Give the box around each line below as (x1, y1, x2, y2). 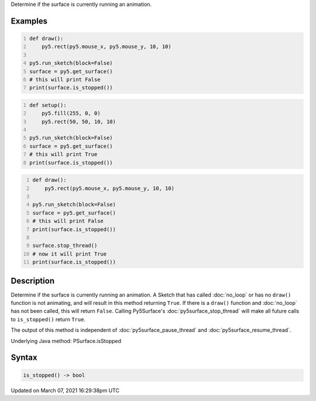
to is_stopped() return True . (11, 315, 86, 322)
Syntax (11, 352, 37, 363)
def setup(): (29, 101, 67, 108)
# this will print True (29, 151, 98, 158)
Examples (11, 16, 48, 26)
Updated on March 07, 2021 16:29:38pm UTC (11, 387, 120, 394)
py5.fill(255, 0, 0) (42, 110, 101, 117)
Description (11, 276, 55, 286)
